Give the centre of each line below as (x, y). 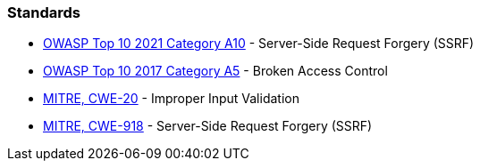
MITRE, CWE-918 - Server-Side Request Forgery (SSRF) (208, 126)
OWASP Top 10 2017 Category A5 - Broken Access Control (215, 71)
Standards (44, 12)
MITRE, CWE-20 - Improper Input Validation (171, 99)
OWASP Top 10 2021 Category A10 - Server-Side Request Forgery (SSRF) (259, 44)
